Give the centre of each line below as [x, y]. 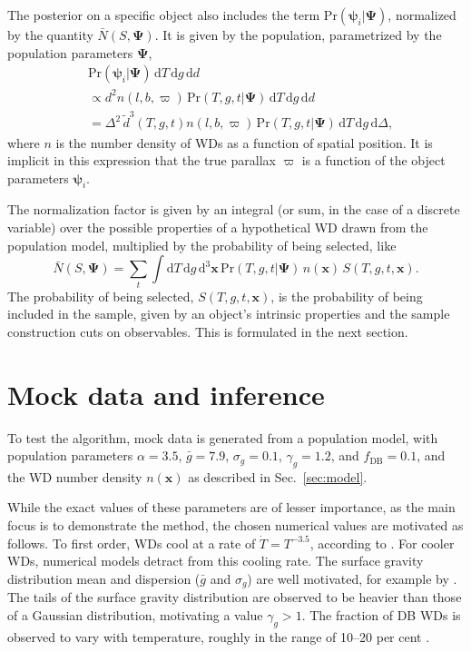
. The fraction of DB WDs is [381, 614]
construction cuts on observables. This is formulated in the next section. [208, 331]
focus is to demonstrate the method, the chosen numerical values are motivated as [235, 525]
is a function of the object [373, 160]
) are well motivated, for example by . [352, 578]
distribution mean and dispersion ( [104, 578]
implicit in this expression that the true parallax [142, 160]
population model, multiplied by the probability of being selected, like [202, 245]
